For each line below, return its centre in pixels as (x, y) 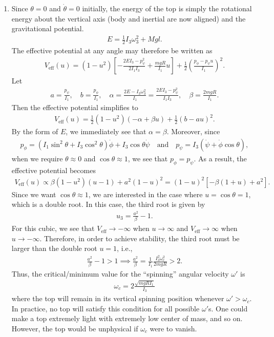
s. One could (228, 308)
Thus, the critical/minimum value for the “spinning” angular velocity (120, 273)
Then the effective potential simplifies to (75, 107)
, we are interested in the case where (145, 194)
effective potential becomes (54, 170)
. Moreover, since (193, 131)
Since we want (34, 194)
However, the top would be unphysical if (75, 328)
